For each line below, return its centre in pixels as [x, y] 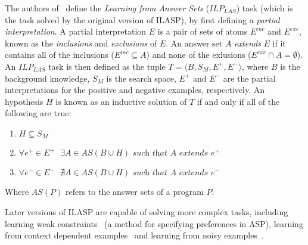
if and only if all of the [238, 101]
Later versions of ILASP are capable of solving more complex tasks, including [147, 211]
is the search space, [141, 78]
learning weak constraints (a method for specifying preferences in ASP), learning [154, 223]
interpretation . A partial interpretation [76, 31]
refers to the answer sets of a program [134, 192]
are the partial [249, 78]
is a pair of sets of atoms [203, 31]
